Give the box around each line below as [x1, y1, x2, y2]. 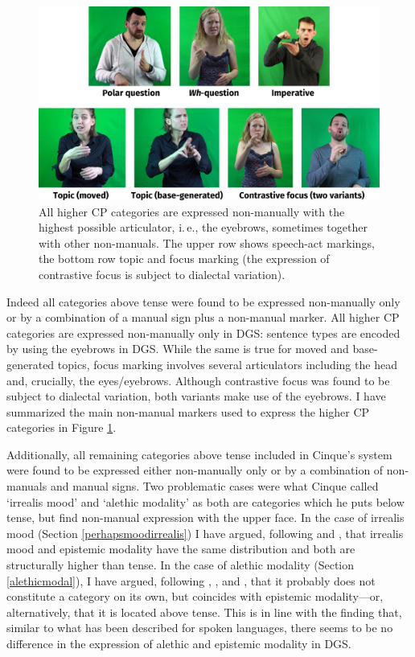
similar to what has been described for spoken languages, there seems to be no [6, 619, 393, 636]
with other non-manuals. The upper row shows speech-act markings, [39, 234, 375, 251]
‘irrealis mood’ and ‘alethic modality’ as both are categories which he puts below [6, 493, 405, 510]
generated [6, 355, 55, 372]
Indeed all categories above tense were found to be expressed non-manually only [6, 293, 401, 310]
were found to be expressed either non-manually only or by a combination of [6, 462, 384, 478]
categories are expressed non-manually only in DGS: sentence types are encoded [6, 324, 401, 341]
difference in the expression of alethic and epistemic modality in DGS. [6, 635, 351, 652]
